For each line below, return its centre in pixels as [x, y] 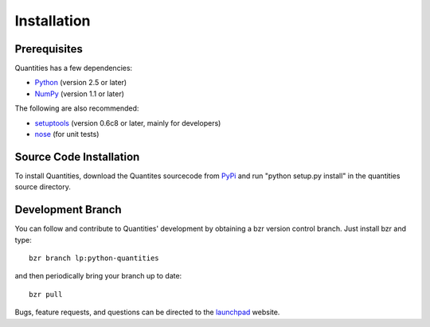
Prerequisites [49, 49]
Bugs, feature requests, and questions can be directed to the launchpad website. [147, 312]
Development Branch [68, 210]
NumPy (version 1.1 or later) [80, 93]
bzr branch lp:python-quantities [94, 258]
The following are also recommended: [77, 108]
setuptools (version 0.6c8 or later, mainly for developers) [128, 123]
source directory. [43, 187]
